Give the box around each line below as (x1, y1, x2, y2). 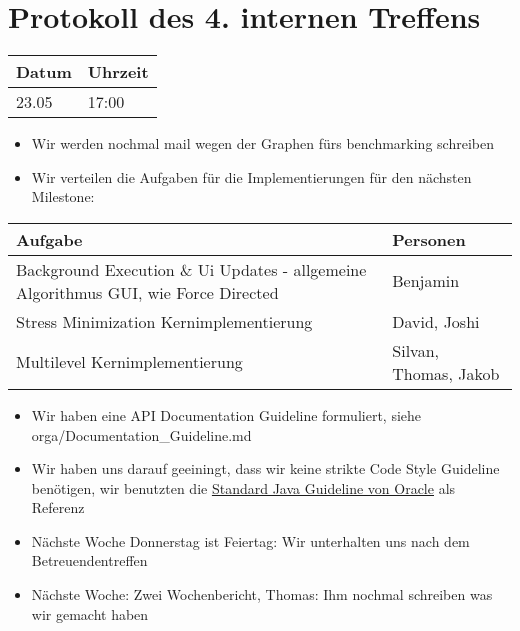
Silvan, (392, 338, 439, 362)
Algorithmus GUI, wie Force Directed (16, 280, 279, 304)
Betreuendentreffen (31, 550, 148, 571)
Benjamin (392, 269, 460, 293)
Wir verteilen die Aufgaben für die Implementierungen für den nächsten (31, 166, 472, 187)
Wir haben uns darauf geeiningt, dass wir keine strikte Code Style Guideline (31, 458, 500, 479)
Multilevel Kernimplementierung (16, 350, 243, 374)
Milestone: (31, 186, 95, 207)
